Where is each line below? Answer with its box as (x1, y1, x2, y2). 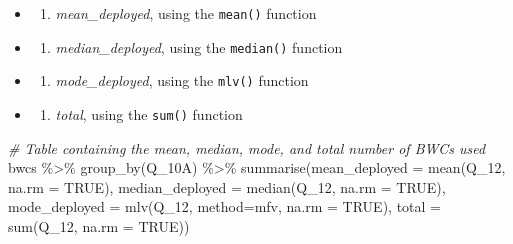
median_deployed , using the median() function (55, 36, 343, 57)
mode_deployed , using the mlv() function (55, 70, 309, 91)
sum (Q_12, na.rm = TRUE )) (8, 216, 190, 236)
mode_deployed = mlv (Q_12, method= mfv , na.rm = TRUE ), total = (8, 196, 441, 217)
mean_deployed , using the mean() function (55, 3, 317, 23)
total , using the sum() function (55, 103, 243, 124)
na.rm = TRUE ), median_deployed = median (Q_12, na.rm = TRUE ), (8, 176, 446, 197)
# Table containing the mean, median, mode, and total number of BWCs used (8, 137, 486, 158)
